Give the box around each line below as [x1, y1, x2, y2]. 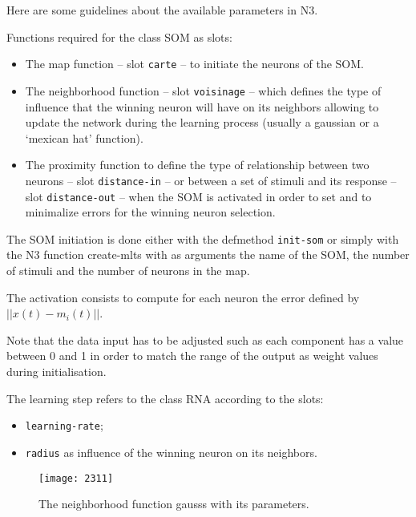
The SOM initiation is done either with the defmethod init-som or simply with [6, 230, 399, 247]
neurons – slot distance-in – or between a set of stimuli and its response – [25, 172, 397, 188]
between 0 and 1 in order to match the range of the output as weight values [6, 347, 378, 364]
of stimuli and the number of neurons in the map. [6, 262, 250, 279]
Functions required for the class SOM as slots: [6, 28, 232, 45]
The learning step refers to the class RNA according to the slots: [6, 390, 324, 406]
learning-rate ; [25, 417, 103, 434]
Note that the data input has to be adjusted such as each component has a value [6, 331, 404, 348]
